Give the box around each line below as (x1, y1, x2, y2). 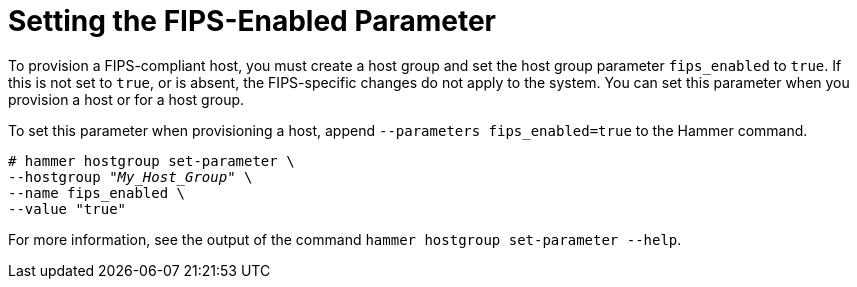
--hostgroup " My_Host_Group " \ (8, 168, 253, 185)
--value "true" (8, 200, 127, 217)
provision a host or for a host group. (8, 90, 245, 108)
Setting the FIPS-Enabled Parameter (8, 4, 497, 38)
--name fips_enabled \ (8, 184, 186, 201)
